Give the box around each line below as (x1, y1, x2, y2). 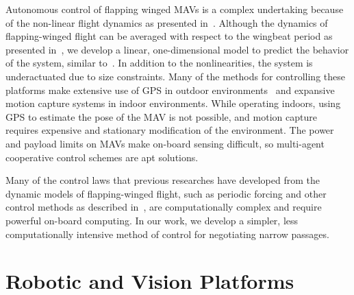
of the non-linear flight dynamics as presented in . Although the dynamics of (5, 15, 328, 29)
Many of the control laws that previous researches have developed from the (5, 173, 320, 187)
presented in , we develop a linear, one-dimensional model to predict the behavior (5, 42, 349, 56)
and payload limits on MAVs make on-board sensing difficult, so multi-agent (5, 136, 325, 150)
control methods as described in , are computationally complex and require (5, 200, 322, 214)
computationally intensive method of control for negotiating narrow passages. (5, 226, 329, 241)
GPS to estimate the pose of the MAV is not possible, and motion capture (5, 109, 317, 123)
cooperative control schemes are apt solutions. (5, 150, 199, 164)
